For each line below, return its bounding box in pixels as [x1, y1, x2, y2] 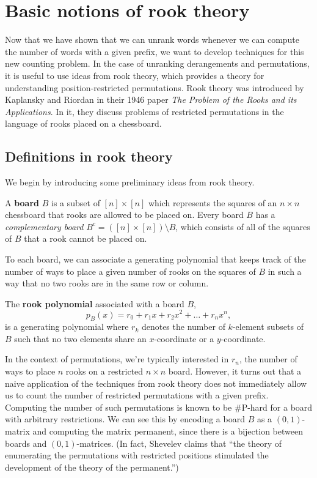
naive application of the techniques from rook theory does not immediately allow [5, 376, 307, 389]
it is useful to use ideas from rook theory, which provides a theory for [5, 69, 264, 81]
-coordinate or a [154, 332, 214, 345]
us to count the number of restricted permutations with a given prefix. [5, 389, 269, 401]
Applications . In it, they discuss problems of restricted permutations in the [5, 105, 284, 118]
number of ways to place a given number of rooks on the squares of [5, 264, 256, 277]
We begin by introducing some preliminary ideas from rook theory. [5, 176, 255, 189]
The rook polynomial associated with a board [5, 297, 184, 310]
